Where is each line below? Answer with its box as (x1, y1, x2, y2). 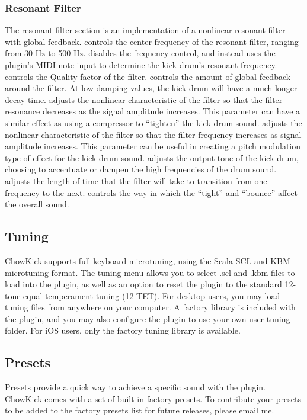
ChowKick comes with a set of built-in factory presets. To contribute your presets (5, 392, 301, 405)
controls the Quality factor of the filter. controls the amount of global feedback (5, 70, 291, 82)
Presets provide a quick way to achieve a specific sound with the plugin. (5, 381, 266, 393)
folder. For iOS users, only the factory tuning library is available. (5, 324, 241, 336)
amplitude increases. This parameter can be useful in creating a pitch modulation (5, 140, 301, 152)
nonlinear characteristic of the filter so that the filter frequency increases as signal (5, 128, 302, 140)
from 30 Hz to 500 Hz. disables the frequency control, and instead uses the (5, 47, 276, 59)
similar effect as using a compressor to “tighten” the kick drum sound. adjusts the (5, 116, 302, 129)
